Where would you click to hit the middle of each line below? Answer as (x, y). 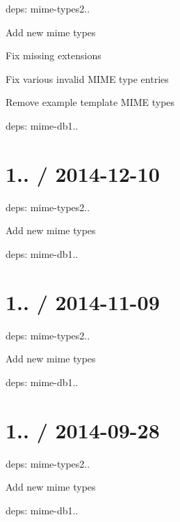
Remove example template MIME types (90, 102)
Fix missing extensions (54, 55)
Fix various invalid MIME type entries (87, 78)
